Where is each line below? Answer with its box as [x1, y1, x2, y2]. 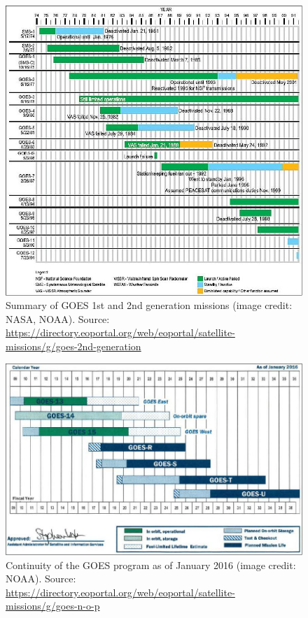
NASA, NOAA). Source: [6, 311, 110, 326]
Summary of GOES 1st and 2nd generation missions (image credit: [6, 298, 293, 312]
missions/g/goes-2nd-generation [6, 338, 141, 353]
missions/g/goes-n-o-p [6, 598, 100, 613]
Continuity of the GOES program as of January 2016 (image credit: [6, 557, 296, 572]
